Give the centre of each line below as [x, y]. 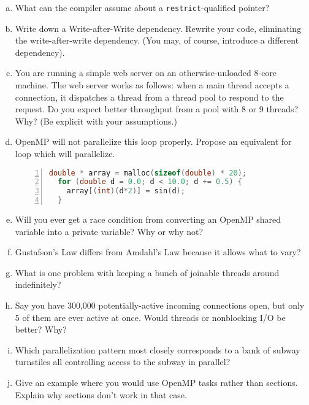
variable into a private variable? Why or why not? [109, 231]
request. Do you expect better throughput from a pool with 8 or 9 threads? [157, 109]
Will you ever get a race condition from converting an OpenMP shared [148, 219]
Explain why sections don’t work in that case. [101, 394]
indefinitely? [38, 284]
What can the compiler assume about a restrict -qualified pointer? [142, 7]
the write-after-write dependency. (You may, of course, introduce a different [157, 40]
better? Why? [41, 329]
